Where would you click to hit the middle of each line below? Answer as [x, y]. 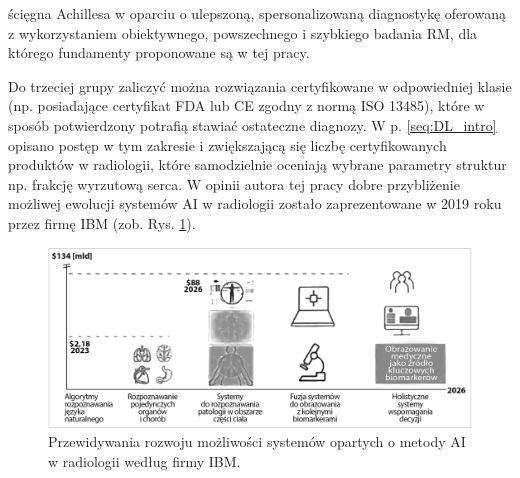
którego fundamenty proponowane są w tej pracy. [159, 52]
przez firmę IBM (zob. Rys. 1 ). [102, 222]
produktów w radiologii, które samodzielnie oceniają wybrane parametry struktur [257, 164]
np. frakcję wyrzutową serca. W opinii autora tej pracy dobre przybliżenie [234, 183]
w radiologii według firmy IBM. [144, 460]
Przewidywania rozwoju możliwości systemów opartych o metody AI [257, 441]
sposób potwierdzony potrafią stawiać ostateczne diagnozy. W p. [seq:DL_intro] [252, 124]
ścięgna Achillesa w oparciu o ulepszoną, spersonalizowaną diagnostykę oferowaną [257, 13]
